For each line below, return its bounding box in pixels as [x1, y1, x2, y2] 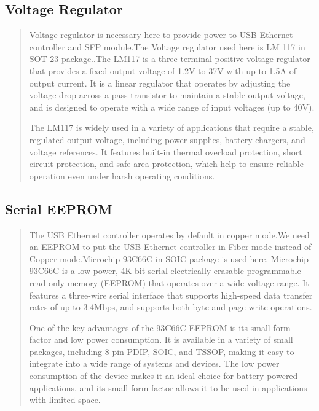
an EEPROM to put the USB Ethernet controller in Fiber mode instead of [29, 240, 312, 253]
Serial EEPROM [5, 199, 112, 218]
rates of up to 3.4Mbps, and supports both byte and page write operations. [29, 300, 312, 313]
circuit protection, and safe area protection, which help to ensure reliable [29, 157, 304, 170]
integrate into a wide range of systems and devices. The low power [29, 357, 280, 370]
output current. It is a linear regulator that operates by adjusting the [29, 76, 291, 89]
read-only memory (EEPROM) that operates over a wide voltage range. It [29, 276, 309, 289]
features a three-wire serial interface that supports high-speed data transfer [29, 288, 313, 301]
